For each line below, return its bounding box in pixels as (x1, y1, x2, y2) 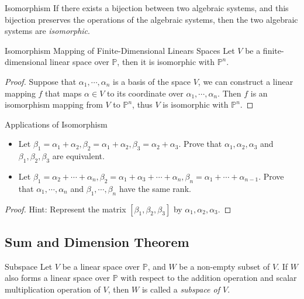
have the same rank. (119, 182, 191, 194)
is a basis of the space (113, 75, 191, 87)
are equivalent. (52, 150, 105, 162)
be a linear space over (62, 260, 140, 272)
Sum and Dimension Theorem (5, 232, 189, 250)
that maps (45, 87, 82, 99)
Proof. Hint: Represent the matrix (5, 202, 126, 215)
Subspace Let (5, 260, 53, 272)
